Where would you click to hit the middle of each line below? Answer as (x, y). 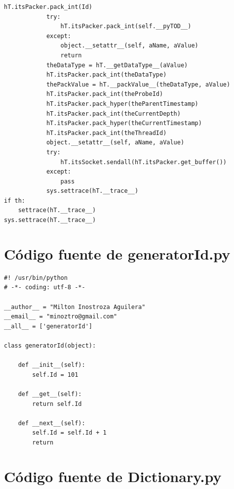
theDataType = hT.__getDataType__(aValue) (117, 65)
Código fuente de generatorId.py (117, 253)
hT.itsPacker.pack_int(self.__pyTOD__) (126, 26)
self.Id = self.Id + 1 (69, 433)
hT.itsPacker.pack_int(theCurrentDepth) (113, 113)
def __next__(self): (52, 423)
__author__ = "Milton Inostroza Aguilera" (75, 307)
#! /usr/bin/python (36, 278)
